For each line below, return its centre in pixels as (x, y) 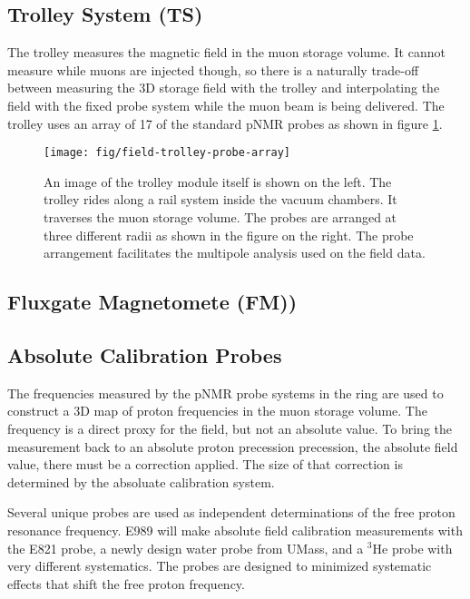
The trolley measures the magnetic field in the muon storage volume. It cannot (226, 52)
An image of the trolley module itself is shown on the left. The (218, 181)
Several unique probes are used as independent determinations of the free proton (231, 512)
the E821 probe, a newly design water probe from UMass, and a (186, 548)
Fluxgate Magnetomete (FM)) (152, 302)
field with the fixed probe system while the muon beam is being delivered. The (226, 105)
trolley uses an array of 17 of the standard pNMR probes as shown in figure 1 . (225, 123)
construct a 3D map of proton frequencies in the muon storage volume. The (217, 411)
